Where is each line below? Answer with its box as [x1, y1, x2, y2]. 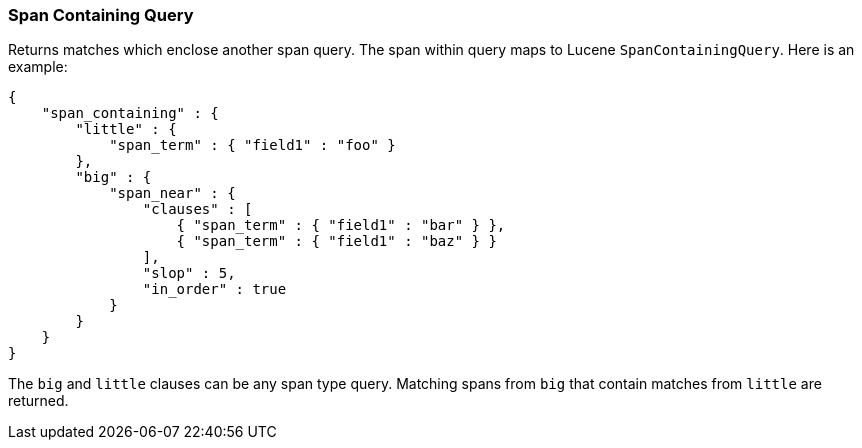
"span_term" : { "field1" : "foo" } [109, 137, 396, 154]
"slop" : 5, [142, 265, 236, 282]
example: [8, 58, 68, 76]
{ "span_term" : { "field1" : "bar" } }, [176, 217, 506, 234]
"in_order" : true [142, 281, 287, 298]
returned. [8, 392, 69, 410]
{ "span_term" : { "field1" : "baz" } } [176, 233, 497, 250]
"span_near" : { [109, 185, 236, 202]
